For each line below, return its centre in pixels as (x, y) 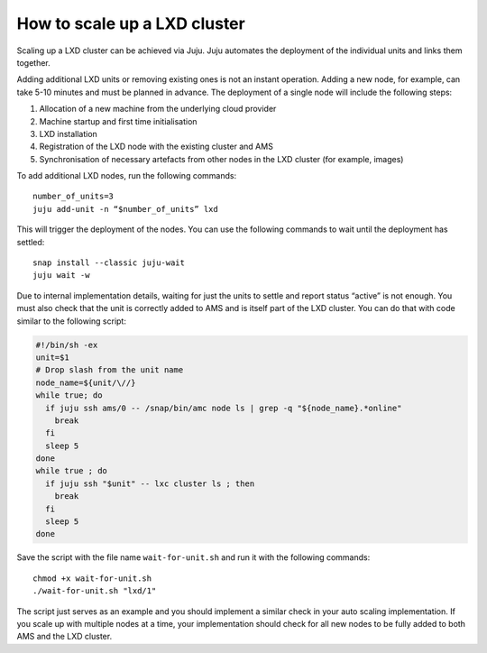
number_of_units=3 (74, 197)
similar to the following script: (71, 321)
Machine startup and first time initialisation (118, 121)
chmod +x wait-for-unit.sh (92, 578)
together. (34, 62)
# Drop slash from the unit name (110, 370)
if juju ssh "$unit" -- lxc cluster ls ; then (150, 483)
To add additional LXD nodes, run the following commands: (127, 176)
